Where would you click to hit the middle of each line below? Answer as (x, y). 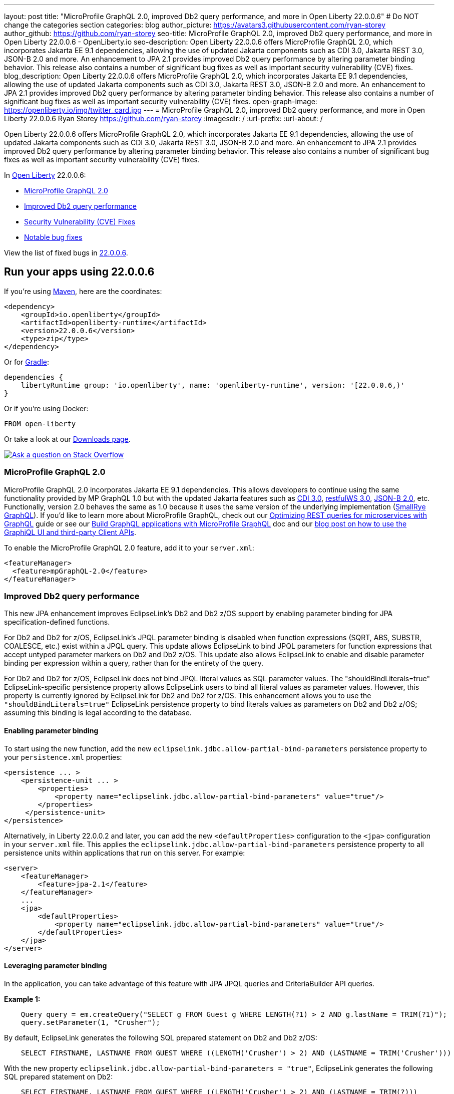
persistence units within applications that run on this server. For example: (125, 853)
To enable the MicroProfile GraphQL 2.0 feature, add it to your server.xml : (129, 548)
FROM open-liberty (40, 424)
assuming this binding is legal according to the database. (98, 713)
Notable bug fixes (53, 237)
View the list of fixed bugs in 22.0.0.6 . (66, 253)
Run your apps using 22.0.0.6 (79, 272)
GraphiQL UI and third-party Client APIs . (70, 532)
